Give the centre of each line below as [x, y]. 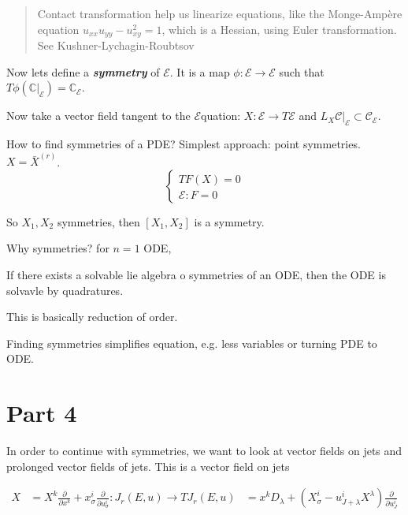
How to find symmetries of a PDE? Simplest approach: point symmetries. [184, 144]
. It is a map [200, 71]
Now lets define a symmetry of [83, 71]
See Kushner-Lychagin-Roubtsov [116, 45]
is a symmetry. [229, 221]
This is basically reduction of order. [92, 317]
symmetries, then [98, 221]
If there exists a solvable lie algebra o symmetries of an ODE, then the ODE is [196, 275]
